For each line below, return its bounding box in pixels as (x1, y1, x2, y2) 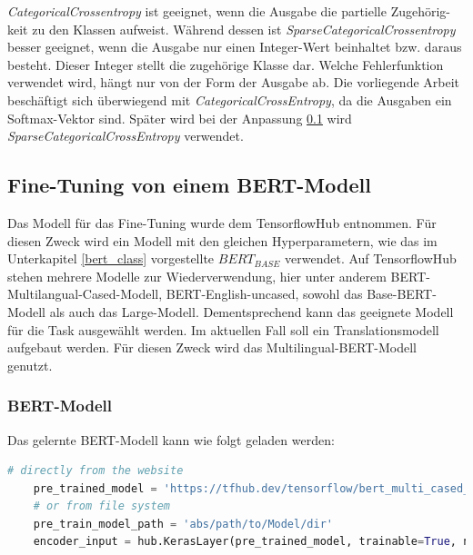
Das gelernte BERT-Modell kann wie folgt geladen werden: (7, 430, 335, 449)
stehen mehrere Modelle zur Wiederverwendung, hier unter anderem (7, 266, 387, 285)
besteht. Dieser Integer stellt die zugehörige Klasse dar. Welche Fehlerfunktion (7, 55, 444, 74)
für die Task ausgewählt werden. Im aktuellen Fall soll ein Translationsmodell (7, 320, 439, 339)
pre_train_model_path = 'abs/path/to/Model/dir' (33, 517, 333, 530)
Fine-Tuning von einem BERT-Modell (7, 171, 371, 199)
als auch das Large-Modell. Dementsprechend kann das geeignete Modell (49, 302, 454, 321)
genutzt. (7, 355, 53, 374)
